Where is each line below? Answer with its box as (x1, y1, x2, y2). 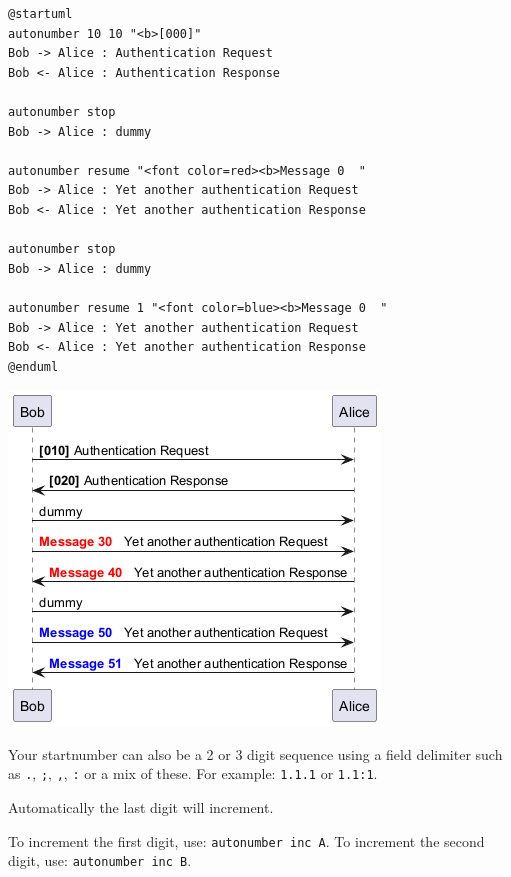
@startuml (8, 7, 73, 21)
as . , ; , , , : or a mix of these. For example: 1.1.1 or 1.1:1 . (8, 763, 378, 784)
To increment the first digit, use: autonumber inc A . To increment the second (8, 830, 485, 851)
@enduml (8, 359, 59, 374)
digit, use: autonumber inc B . (8, 850, 192, 871)
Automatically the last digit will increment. (8, 797, 274, 818)
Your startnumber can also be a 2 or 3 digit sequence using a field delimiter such (8, 743, 503, 764)
